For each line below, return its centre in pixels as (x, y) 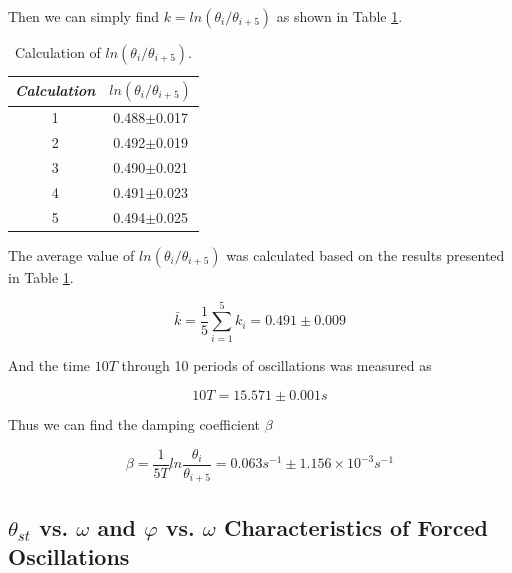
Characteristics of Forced (355, 526)
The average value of (71, 254)
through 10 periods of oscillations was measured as (276, 365)
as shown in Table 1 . (339, 16)
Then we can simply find (83, 16)
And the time (49, 365)
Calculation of (57, 52)
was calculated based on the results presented (365, 254)
